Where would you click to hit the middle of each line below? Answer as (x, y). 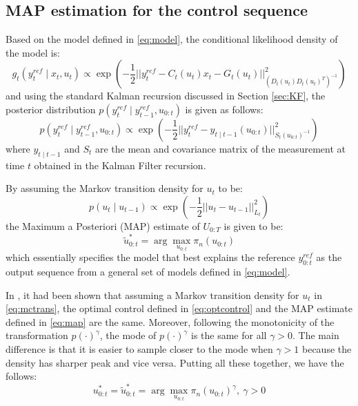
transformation (37, 335)
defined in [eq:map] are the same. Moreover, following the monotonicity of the (170, 321)
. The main (316, 335)
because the (327, 348)
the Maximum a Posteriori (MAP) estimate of (103, 225)
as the (329, 257)
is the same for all (229, 335)
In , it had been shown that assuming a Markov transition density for (152, 294)
